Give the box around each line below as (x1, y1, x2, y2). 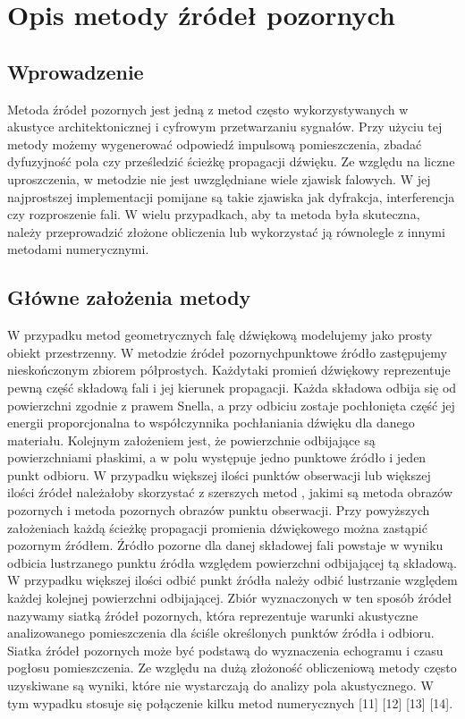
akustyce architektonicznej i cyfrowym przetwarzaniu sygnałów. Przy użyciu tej (7, 117, 443, 136)
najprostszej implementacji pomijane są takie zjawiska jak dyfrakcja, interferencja (7, 187, 455, 206)
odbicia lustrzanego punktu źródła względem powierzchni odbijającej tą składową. (7, 553, 457, 571)
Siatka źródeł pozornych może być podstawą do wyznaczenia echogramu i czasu (7, 640, 444, 659)
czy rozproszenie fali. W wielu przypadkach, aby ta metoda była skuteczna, (7, 205, 420, 224)
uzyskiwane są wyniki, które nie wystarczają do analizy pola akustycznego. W (7, 676, 434, 694)
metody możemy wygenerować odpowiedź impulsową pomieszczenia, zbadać (7, 134, 422, 153)
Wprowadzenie (7, 57, 144, 85)
